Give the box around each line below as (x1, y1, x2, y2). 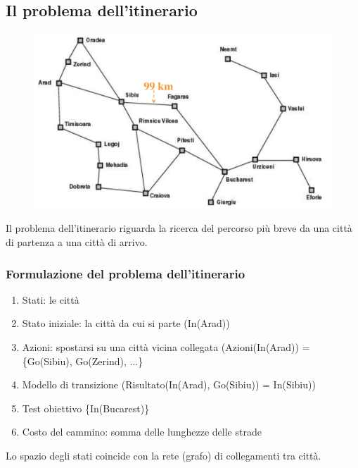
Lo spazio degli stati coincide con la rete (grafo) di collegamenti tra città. (6, 448, 321, 463)
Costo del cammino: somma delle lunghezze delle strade (22, 424, 262, 439)
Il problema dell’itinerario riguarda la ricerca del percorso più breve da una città (6, 221, 352, 235)
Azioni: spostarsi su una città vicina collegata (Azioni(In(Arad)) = (22, 340, 310, 355)
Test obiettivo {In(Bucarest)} (22, 400, 150, 415)
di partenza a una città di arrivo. (6, 235, 148, 250)
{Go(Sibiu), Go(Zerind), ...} (22, 353, 143, 368)
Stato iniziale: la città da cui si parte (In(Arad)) (22, 316, 230, 331)
